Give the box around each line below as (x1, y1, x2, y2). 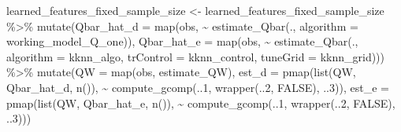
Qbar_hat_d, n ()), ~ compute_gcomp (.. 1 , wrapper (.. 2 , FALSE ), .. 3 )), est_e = (6, 79, 389, 95)
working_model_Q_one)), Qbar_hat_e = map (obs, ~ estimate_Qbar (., (6, 33, 358, 49)
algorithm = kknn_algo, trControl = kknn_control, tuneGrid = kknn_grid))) (6, 48, 385, 64)
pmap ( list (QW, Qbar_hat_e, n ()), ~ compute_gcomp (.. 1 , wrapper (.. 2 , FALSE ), (6, 94, 395, 111)
